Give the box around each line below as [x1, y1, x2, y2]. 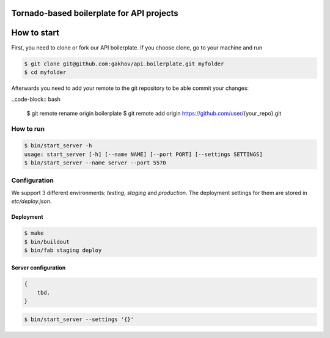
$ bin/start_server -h [24, 142, 92, 149]
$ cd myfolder [24, 68, 67, 76]
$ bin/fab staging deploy [24, 246, 102, 254]
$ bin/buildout [24, 238, 70, 245]
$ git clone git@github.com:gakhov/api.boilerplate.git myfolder [24, 60, 224, 67]
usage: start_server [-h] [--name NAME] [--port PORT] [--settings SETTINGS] [24, 150, 263, 158]
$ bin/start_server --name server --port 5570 [24, 160, 166, 166]
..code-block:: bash [11, 95, 61, 103]
